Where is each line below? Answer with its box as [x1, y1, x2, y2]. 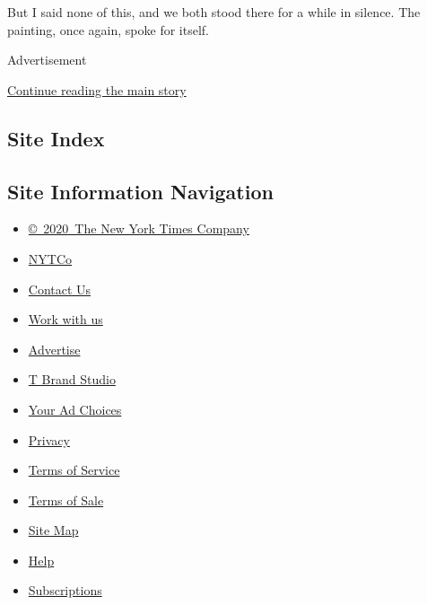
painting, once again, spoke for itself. [7, 20, 209, 39]
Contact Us [28, 279, 91, 298]
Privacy [28, 430, 70, 449]
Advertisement [7, 50, 87, 69]
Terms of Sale [28, 490, 104, 509]
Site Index [7, 124, 105, 152]
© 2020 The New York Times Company [28, 219, 249, 238]
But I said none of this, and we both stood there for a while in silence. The [7, 3, 421, 21]
